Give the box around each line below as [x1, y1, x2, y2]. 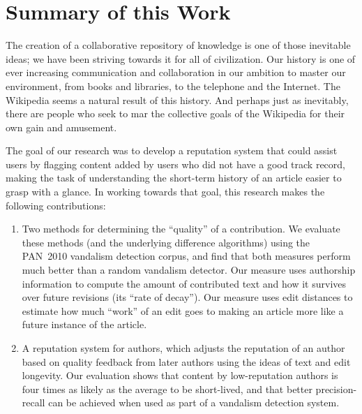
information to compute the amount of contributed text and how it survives [22, 276, 347, 290]
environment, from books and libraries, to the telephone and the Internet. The [6, 78, 340, 93]
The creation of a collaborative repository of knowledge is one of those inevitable [6, 38, 351, 52]
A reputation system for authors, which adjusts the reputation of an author [22, 341, 345, 355]
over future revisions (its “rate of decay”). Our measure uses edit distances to [22, 290, 353, 304]
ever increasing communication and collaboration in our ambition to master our [6, 65, 346, 80]
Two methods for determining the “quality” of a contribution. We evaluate [22, 221, 340, 236]
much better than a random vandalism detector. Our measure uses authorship [22, 263, 356, 277]
